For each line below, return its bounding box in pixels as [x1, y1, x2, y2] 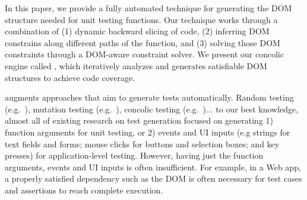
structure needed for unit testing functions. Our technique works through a [5, 13, 278, 25]
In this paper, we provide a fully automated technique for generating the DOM [5, 2, 292, 14]
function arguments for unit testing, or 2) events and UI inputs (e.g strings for [5, 125, 290, 138]
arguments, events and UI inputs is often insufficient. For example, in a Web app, [5, 160, 301, 173]
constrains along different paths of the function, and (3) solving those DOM [5, 36, 280, 49]
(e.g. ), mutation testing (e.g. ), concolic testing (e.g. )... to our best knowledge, [5, 102, 299, 115]
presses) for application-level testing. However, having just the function [5, 149, 264, 162]
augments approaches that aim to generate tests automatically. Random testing [5, 91, 294, 104]
